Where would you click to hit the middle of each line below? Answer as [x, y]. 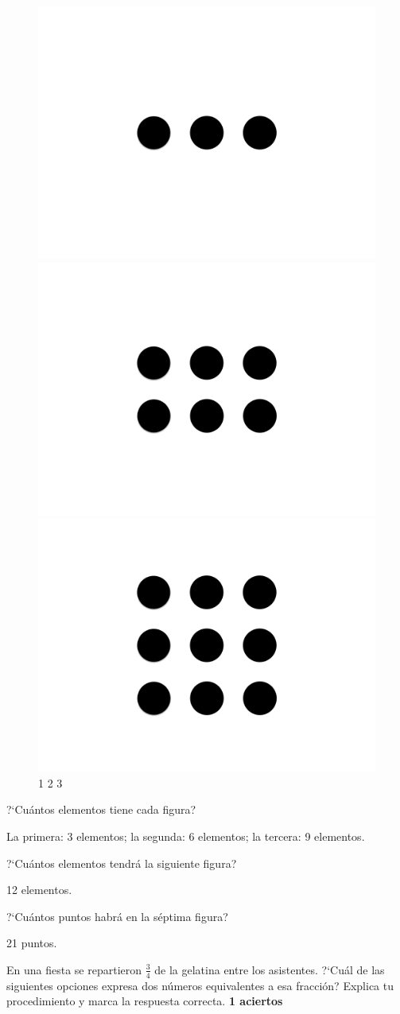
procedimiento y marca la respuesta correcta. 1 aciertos [145, 1001]
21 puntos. [32, 943]
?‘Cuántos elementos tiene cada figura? [101, 809]
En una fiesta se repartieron [74, 969]
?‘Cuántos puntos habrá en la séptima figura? [117, 916]
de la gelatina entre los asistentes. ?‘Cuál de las [270, 969]
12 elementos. [39, 890]
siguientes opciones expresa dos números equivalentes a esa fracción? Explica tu [200, 985]
